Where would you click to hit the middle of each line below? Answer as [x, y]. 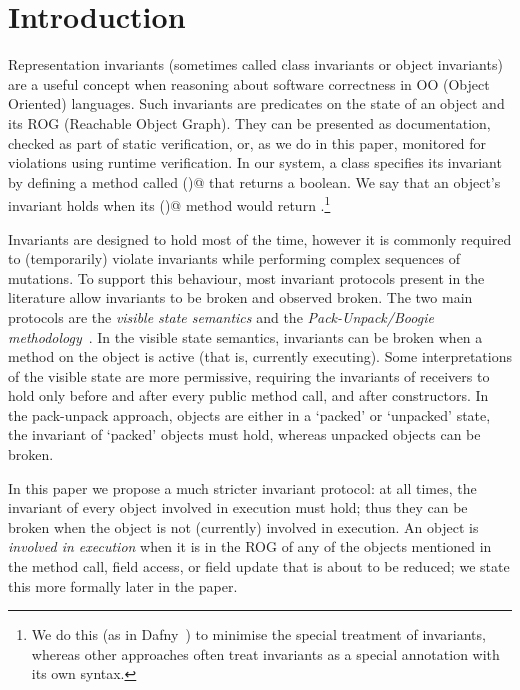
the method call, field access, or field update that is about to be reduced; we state [259, 566]
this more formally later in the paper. [123, 585]
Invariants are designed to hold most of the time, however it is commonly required [260, 238]
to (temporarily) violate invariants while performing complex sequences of [234, 258]
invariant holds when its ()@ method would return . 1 [169, 203]
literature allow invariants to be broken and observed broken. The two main [240, 297]
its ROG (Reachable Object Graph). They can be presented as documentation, [249, 122]
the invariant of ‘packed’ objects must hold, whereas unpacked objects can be [244, 434]
